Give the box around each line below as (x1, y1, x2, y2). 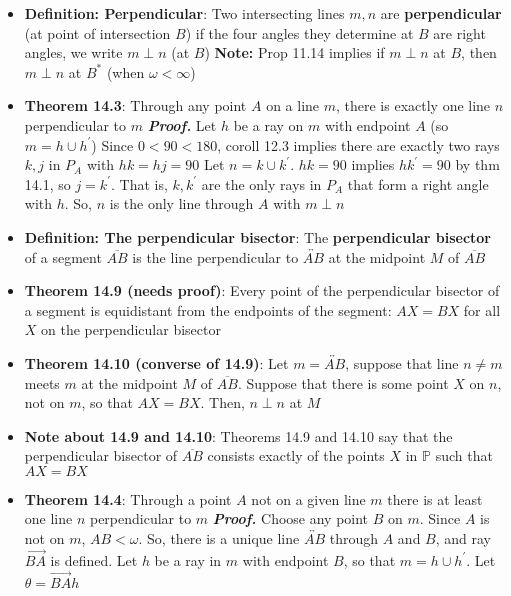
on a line (266, 95, 320, 116)
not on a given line (251, 488, 366, 509)
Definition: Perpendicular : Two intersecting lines (24, 3, 345, 23)
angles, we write (24, 42, 123, 63)
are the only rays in (201, 173, 322, 194)
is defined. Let (50, 549, 138, 570)
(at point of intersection (24, 22, 171, 43)
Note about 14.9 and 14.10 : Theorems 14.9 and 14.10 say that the (24, 425, 453, 446)
